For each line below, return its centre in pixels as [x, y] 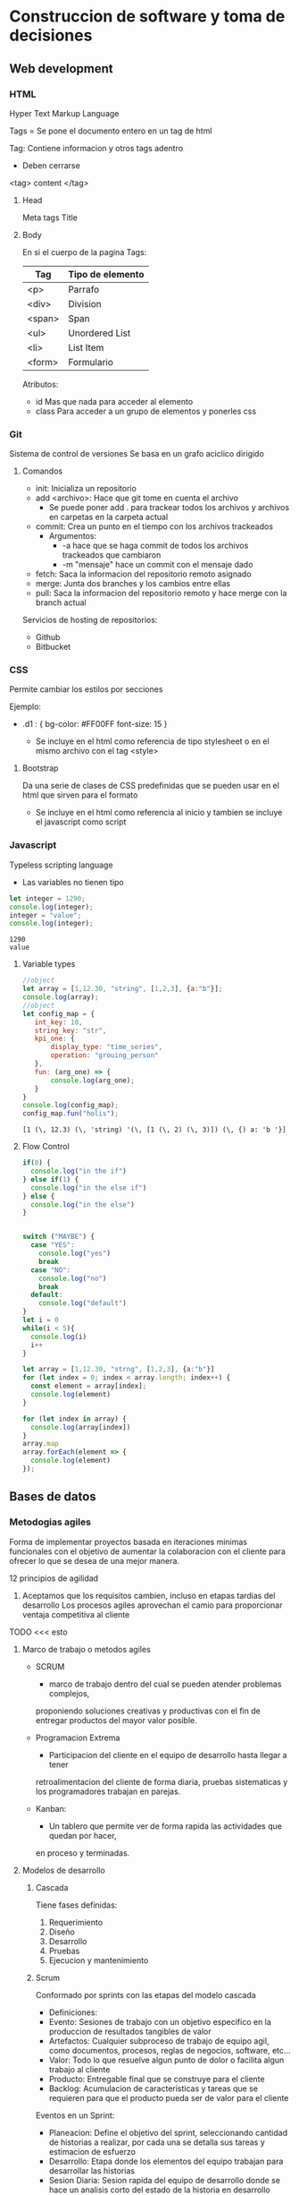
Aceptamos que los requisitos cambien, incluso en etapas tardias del [149, 1595]
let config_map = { [58, 1013]
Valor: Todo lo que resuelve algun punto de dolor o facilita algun [166, 2060]
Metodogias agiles [50, 1522]
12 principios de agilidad [54, 1578]
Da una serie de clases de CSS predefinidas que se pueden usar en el [150, 786]
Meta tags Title [50, 218]
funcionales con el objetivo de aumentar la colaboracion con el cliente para [147, 1551]
